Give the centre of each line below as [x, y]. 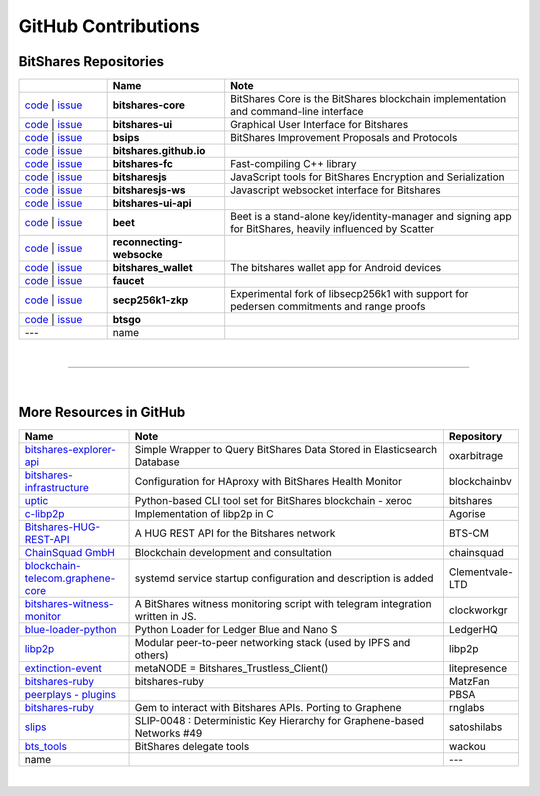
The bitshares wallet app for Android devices [336, 268]
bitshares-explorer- [70, 450]
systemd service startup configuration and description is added [284, 578]
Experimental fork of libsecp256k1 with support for [349, 294]
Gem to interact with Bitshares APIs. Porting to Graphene [268, 708]
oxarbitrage [476, 456]
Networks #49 [168, 733]
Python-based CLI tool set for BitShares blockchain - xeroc [273, 501]
